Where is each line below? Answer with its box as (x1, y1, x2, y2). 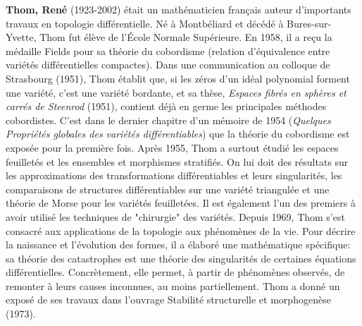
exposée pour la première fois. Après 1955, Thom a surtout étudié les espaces (6, 140, 339, 155)
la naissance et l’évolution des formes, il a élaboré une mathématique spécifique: (6, 237, 351, 252)
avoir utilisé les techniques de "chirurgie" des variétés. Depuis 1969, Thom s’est (6, 209, 345, 224)
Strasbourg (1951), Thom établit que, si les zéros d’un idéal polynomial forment (6, 71, 350, 85)
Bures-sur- (287, 16, 332, 30)
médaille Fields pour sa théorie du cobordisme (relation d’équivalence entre (6, 43, 330, 58)
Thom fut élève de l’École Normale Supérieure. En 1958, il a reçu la (39, 30, 332, 44)
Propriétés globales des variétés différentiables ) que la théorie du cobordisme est (6, 126, 350, 141)
